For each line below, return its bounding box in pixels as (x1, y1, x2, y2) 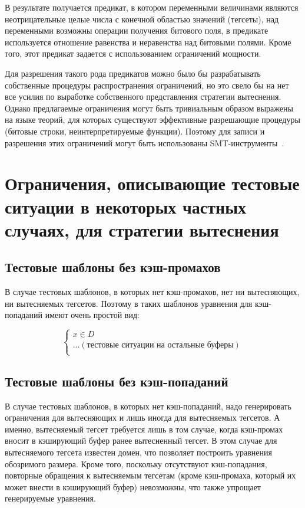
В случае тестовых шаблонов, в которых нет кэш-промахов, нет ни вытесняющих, (5, 286, 300, 298)
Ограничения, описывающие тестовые (5, 171, 300, 195)
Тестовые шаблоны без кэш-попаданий (5, 372, 228, 390)
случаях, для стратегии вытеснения (5, 217, 279, 241)
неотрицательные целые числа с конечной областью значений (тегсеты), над (5, 12, 279, 25)
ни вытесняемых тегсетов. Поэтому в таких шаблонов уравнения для (5, 297, 253, 309)
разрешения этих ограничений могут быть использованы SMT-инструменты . (5, 136, 284, 149)
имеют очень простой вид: (45, 309, 140, 321)
